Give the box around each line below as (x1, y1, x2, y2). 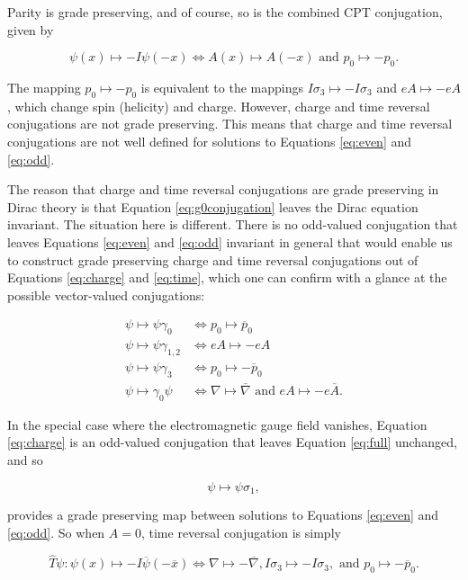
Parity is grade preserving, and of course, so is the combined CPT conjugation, (7, 3, 443, 21)
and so (7, 451, 43, 469)
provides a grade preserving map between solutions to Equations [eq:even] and (7, 505, 439, 524)
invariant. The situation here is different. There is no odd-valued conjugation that (7, 215, 458, 234)
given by (7, 20, 54, 39)
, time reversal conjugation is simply (140, 522, 341, 541)
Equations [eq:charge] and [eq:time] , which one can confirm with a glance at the (7, 268, 447, 287)
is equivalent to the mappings (140, 77, 304, 96)
